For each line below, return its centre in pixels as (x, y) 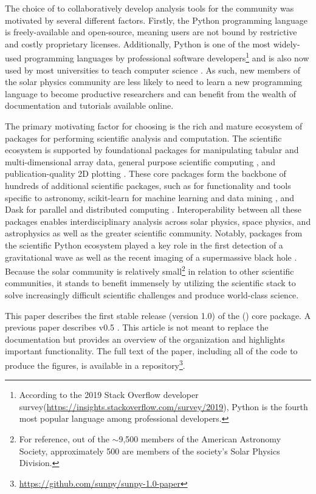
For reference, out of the (64, 438)
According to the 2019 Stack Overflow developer (109, 395)
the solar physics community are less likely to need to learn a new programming (153, 82)
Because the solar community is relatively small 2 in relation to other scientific (149, 270)
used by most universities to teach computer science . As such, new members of (153, 70)
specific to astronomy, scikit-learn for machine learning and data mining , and (150, 197)
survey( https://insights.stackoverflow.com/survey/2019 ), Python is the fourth (163, 406)
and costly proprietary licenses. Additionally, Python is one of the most (138, 43)
